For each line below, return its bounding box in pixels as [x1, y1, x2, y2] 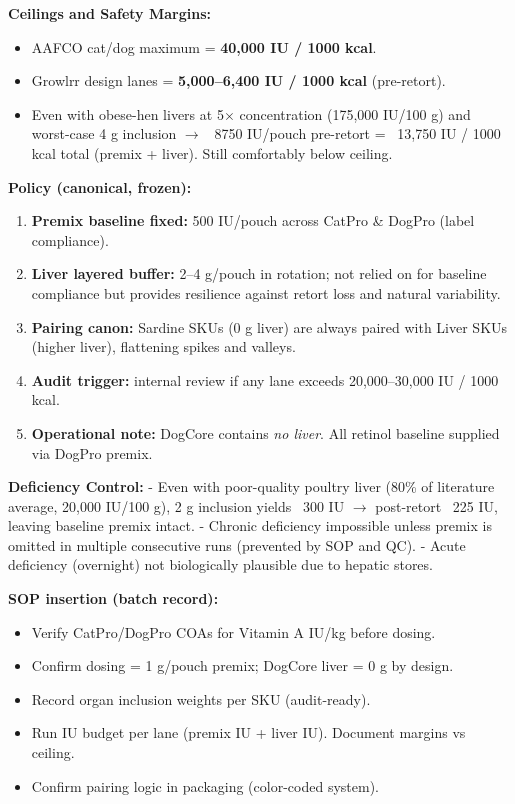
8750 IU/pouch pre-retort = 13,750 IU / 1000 [214, 123, 501, 144]
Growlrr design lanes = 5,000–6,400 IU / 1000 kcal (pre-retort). [31, 70, 446, 91]
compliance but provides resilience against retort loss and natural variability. [31, 282, 501, 303]
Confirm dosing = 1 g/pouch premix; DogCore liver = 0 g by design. [31, 655, 454, 676]
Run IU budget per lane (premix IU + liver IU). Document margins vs [31, 722, 466, 743]
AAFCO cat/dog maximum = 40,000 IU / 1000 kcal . [31, 36, 377, 57]
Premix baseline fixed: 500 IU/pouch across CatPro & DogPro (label [31, 210, 475, 231]
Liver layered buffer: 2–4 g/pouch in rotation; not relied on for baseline [31, 263, 487, 284]
